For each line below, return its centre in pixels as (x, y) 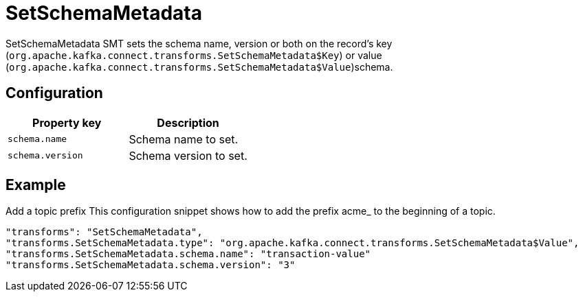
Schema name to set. (184, 139)
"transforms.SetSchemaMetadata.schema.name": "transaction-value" (188, 254)
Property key (67, 122)
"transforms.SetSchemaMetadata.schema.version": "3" (151, 265)
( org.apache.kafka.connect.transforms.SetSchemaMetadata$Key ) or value (194, 55)
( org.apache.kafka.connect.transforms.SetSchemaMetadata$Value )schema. (199, 67)
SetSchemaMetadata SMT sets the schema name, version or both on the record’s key (199, 43)
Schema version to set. (188, 155)
